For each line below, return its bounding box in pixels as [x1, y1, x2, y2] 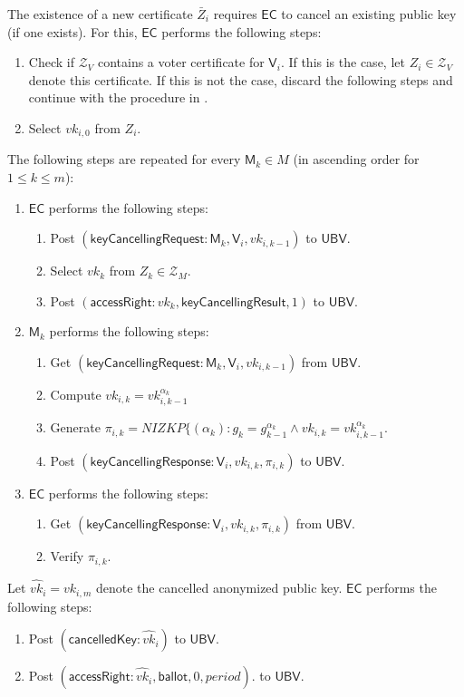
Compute [50, 384, 101, 403]
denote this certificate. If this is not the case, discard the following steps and [28, 70, 453, 89]
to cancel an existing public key [281, 5, 457, 23]
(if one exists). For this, [7, 22, 138, 41]
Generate [50, 418, 101, 437]
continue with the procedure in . [28, 88, 208, 107]
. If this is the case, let [280, 53, 405, 72]
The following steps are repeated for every [7, 150, 241, 169]
